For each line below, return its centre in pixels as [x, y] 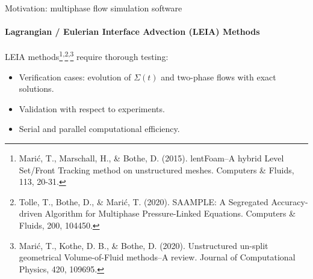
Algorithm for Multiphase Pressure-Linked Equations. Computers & [170, 213]
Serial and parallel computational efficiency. [99, 129]
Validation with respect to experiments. [92, 108]
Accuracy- [290, 201]
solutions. [36, 88]
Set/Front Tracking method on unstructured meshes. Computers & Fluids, [156, 169]
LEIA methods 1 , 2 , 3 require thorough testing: [87, 56]
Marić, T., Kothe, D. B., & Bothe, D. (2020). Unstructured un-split [144, 245]
